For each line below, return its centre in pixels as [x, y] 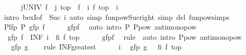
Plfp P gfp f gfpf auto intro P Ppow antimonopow [100, 27]
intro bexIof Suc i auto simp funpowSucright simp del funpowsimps [117, 17]
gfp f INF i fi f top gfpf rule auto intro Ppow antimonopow [125, 36]
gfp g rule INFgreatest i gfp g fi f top [96, 47]
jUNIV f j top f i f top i [69, 7]
